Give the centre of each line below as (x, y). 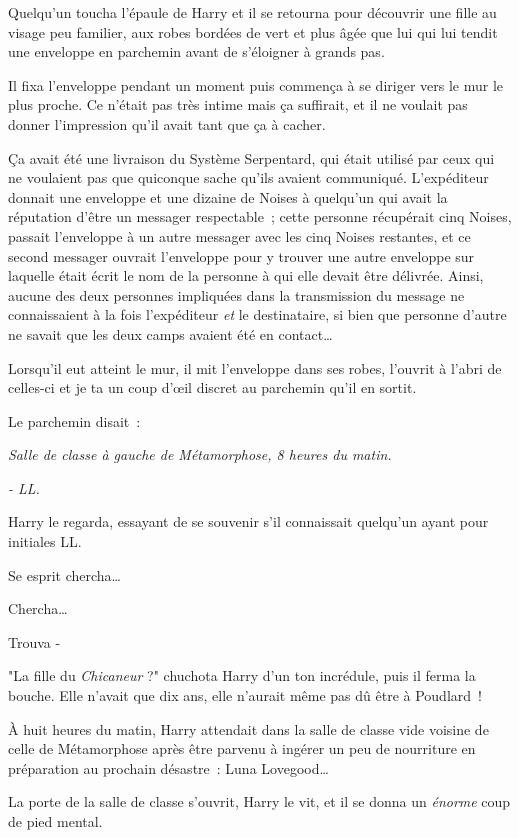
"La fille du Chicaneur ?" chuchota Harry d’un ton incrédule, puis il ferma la (242, 675)
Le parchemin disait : (74, 420)
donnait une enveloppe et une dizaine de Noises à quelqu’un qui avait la (228, 196)
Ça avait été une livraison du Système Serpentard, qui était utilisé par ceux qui (251, 157)
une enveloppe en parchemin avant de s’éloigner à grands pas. (196, 51)
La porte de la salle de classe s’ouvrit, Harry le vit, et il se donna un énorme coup (259, 801)
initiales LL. (45, 541)
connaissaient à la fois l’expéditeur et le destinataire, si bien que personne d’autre (257, 314)
